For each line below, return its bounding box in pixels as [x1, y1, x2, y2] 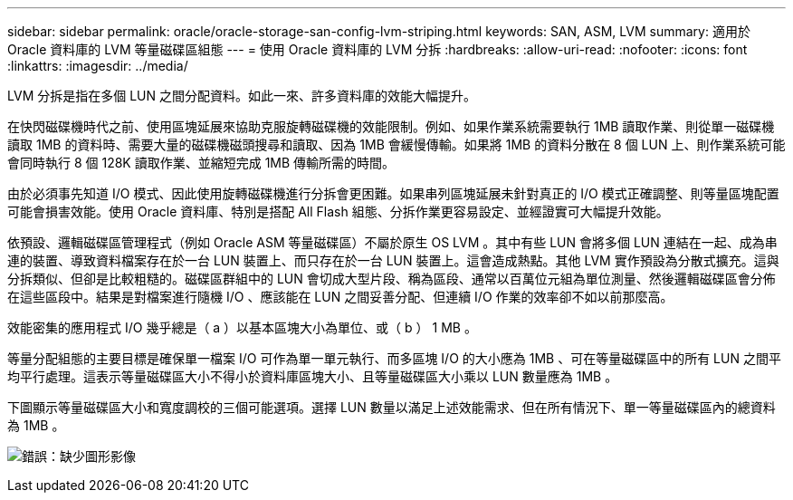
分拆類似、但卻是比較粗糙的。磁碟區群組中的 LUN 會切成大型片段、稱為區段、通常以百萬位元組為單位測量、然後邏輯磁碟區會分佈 [7, 271, 776, 286]
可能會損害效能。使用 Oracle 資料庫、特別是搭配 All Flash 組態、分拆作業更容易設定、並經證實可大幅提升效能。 [7, 204, 669, 219]
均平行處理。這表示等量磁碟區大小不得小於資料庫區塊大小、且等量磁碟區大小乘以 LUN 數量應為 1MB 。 [7, 369, 618, 384]
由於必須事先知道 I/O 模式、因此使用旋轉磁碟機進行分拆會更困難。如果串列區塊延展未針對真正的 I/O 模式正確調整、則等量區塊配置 [7, 186, 779, 201]
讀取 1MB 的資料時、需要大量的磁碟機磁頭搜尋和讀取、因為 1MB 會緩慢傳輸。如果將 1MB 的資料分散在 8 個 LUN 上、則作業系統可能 [7, 137, 786, 152]
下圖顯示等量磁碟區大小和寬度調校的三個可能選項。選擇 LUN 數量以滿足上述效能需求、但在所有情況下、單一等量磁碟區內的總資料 [7, 399, 776, 415]
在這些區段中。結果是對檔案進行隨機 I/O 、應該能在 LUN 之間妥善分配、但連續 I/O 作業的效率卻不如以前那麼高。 [7, 289, 674, 304]
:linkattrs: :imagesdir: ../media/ [7, 58, 188, 73]
